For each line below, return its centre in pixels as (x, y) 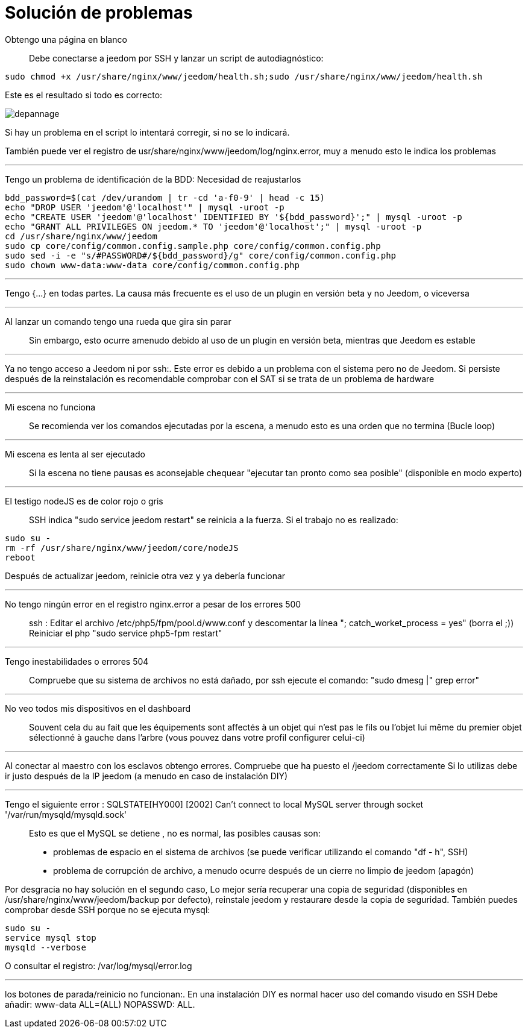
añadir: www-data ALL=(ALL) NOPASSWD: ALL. (100, 1004)
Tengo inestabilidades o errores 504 (77, 661)
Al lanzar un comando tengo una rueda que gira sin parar (118, 321)
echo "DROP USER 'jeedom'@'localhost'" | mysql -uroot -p (145, 207)
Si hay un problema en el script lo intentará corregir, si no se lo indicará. (147, 132)
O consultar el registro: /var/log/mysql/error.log (99, 965)
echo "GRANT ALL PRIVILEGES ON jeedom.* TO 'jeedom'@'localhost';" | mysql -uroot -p (213, 226)
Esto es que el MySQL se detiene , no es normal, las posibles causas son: (175, 833)
